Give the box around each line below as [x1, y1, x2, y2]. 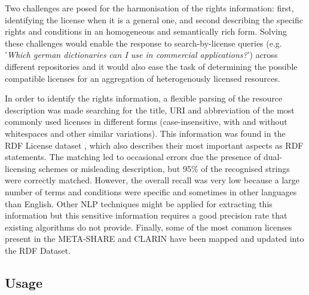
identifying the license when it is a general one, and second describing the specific [5, 13, 303, 26]
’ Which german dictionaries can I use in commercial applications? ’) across [5, 48, 278, 61]
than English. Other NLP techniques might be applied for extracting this [5, 197, 273, 210]
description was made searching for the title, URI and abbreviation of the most [5, 103, 295, 116]
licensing [5, 162, 36, 174]
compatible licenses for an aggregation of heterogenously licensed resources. [5, 72, 280, 84]
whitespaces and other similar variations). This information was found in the [5, 127, 286, 139]
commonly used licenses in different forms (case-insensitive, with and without [5, 115, 287, 128]
